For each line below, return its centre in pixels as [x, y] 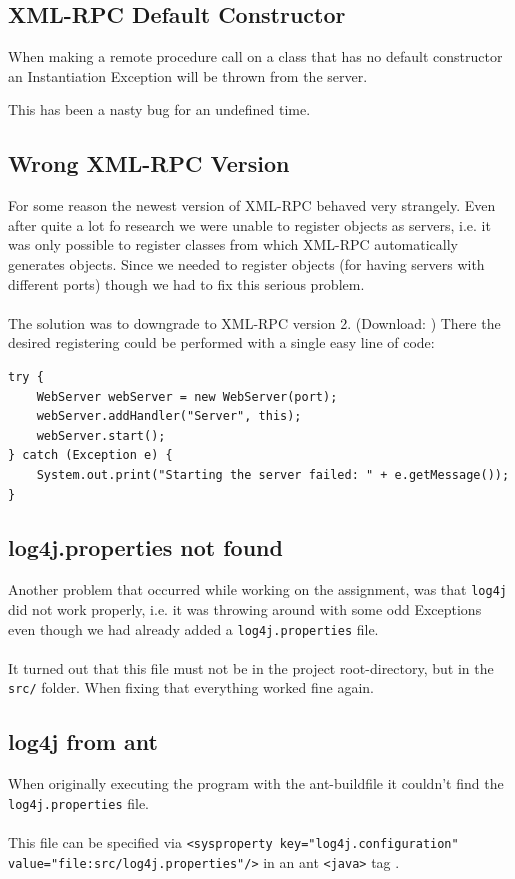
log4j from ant [83, 741]
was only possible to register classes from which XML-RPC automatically [233, 244]
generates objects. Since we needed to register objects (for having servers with [246, 263]
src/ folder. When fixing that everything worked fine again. [191, 687]
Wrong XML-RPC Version [149, 163]
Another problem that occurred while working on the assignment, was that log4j [257, 589]
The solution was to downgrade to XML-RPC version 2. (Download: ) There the [254, 322]
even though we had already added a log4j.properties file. [193, 628]
